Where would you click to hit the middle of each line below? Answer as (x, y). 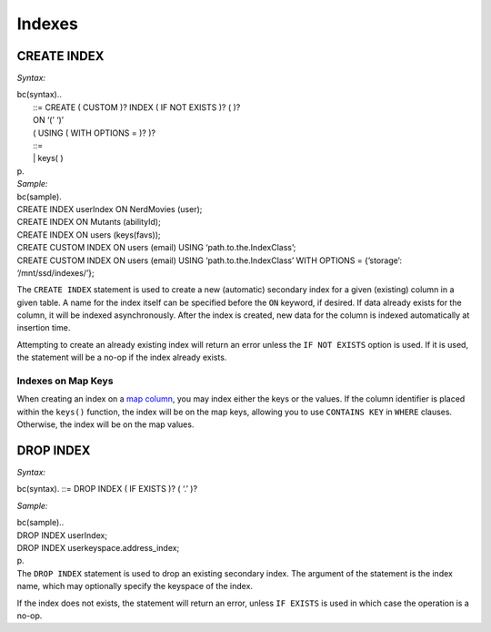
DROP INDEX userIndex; (62, 535)
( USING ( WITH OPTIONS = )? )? (95, 133)
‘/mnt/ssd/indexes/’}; (55, 272)
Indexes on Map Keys (65, 381)
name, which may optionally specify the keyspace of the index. (135, 586)
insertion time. (44, 328)
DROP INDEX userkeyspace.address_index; (98, 548)
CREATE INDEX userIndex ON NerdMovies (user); (110, 209)
